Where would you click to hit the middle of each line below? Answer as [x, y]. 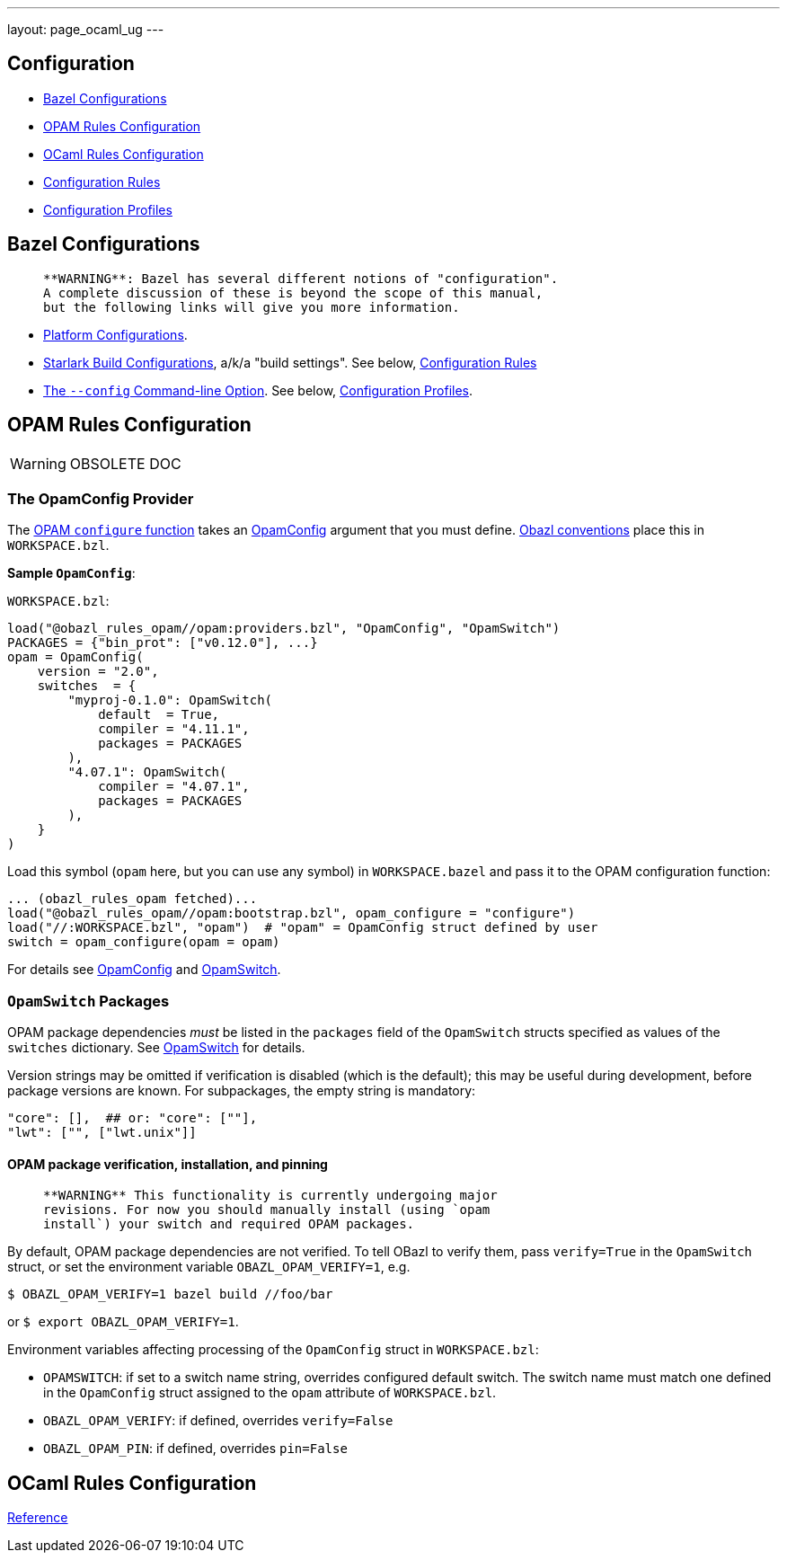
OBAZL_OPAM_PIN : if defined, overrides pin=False [195, 1449]
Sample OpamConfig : [71, 573]
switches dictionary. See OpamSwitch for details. [156, 1048]
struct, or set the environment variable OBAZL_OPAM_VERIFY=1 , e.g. [209, 1267]
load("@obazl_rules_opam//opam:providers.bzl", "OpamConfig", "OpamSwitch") [284, 629]
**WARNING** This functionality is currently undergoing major [270, 1196]
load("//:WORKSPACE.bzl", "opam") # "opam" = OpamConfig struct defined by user [303, 928]
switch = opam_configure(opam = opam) [144, 942]
